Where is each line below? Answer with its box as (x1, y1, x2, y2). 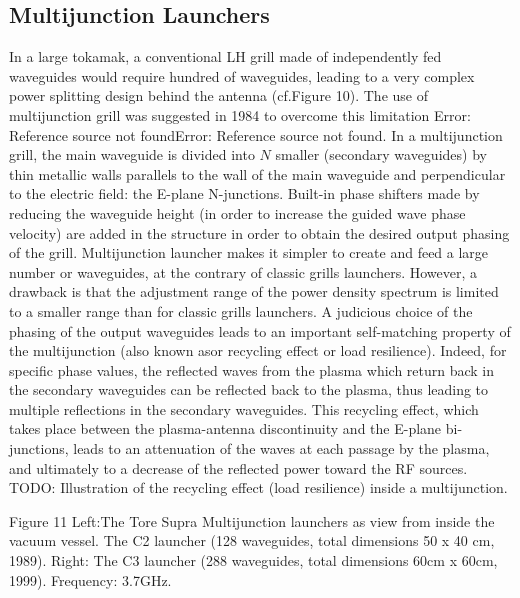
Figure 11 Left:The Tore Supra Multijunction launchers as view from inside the (9, 510, 495, 531)
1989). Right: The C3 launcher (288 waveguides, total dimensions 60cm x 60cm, (9, 550, 498, 571)
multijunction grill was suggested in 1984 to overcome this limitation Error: (9, 104, 471, 125)
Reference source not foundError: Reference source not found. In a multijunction (9, 124, 503, 145)
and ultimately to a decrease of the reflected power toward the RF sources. (9, 457, 468, 478)
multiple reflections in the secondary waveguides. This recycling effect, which (9, 398, 479, 419)
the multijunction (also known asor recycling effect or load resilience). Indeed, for (9, 340, 507, 361)
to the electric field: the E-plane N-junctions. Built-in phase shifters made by (9, 183, 480, 204)
